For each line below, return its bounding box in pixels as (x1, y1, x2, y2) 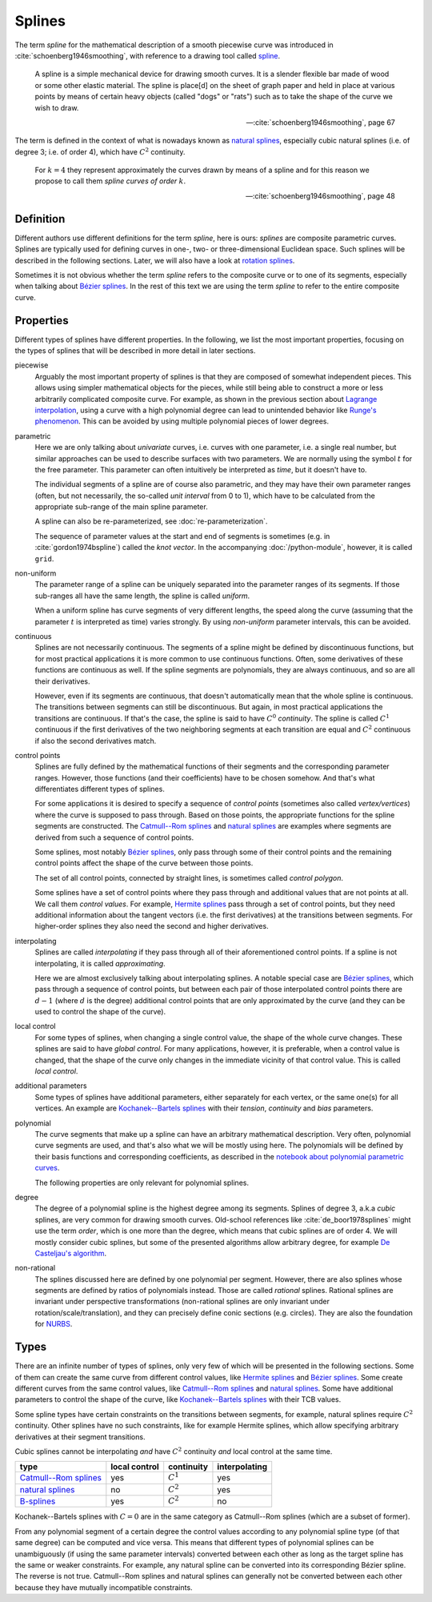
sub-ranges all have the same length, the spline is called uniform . (34, 591, 250, 600)
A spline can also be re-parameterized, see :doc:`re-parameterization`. (34, 516, 268, 526)
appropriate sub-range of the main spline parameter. (34, 502, 208, 512)
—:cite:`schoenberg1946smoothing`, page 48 (245, 191, 395, 200)
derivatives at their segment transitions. (14, 1431, 146, 1441)
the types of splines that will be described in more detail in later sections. (14, 346, 256, 355)
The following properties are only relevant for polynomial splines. (34, 1178, 250, 1187)
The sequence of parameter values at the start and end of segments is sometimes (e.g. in (34, 531, 330, 540)
